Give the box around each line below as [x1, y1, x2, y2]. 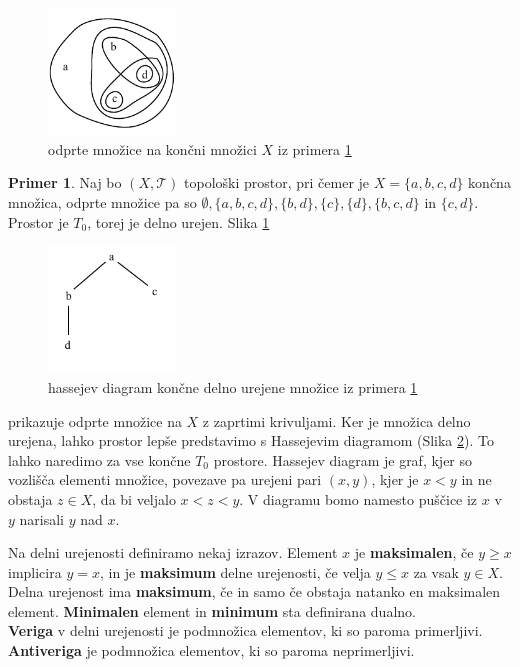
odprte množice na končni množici [48, 138, 257, 159]
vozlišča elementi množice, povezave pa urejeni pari [8, 469, 322, 490]
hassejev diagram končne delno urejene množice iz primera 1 [48, 376, 418, 397]
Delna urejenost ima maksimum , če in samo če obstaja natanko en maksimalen [8, 581, 501, 602]
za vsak [413, 561, 459, 582]
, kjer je [371, 469, 419, 490]
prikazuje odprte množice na [8, 410, 182, 431]
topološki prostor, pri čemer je [184, 172, 370, 193]
